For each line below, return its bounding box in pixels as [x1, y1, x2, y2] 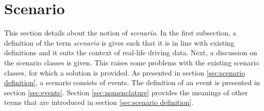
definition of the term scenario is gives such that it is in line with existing [4, 37, 234, 48]
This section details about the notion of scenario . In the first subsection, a [4, 27, 236, 38]
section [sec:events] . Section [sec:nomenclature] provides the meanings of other [4, 87, 248, 97]
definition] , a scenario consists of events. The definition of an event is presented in [4, 77, 260, 88]
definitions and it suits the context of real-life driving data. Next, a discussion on [4, 47, 257, 58]
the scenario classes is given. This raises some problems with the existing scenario [4, 57, 259, 67]
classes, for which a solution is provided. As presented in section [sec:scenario [4, 67, 245, 78]
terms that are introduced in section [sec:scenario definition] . [4, 97, 194, 107]
